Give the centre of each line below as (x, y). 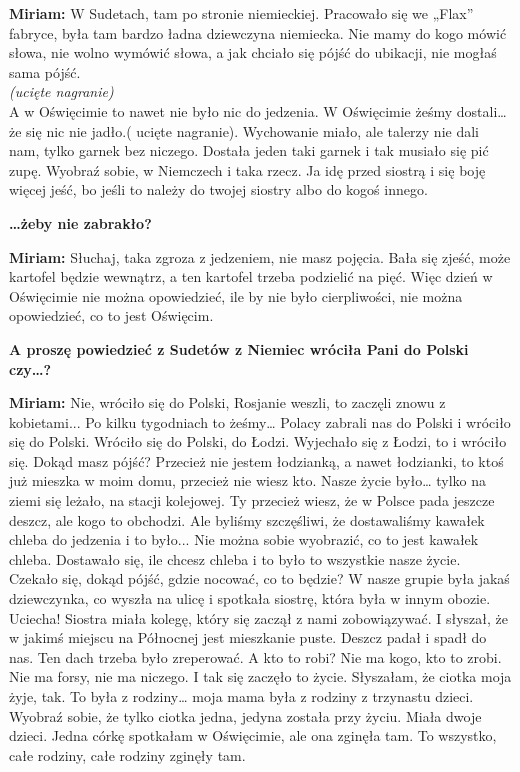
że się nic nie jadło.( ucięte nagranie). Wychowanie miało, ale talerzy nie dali (244, 130)
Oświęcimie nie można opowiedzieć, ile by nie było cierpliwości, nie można (236, 295)
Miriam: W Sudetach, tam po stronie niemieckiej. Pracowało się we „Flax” (241, 13)
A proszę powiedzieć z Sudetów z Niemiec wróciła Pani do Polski (239, 348)
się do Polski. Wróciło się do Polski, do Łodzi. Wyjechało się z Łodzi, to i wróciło (258, 441)
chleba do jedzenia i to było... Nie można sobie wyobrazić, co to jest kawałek (244, 539)
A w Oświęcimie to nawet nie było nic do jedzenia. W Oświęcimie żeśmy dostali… (258, 110)
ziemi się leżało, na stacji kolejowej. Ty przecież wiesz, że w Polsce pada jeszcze (252, 500)
